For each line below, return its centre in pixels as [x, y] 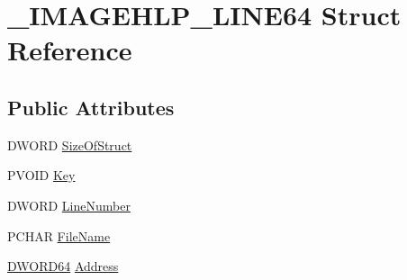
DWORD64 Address [63, 266]
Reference [70, 50]
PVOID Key [41, 175]
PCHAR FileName [59, 235]
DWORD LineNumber [69, 205]
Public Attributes [91, 107]
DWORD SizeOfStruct [70, 145]
